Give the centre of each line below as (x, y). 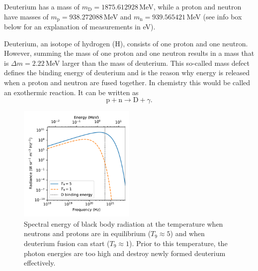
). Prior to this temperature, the (178, 243)
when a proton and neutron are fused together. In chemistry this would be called (127, 82)
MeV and (118, 16)
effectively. (40, 263)
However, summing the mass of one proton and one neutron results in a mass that (129, 53)
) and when (187, 233)
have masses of (26, 16)
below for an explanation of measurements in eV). (80, 27)
